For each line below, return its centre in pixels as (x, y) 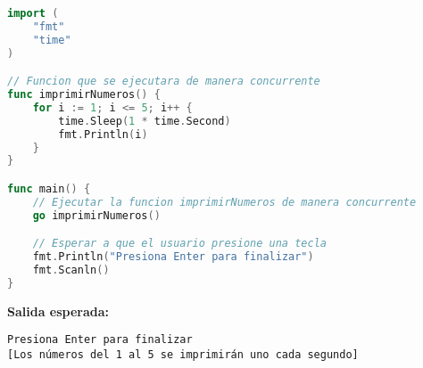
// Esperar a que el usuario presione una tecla (179, 244)
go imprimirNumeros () (96, 215)
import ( (33, 13)
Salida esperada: (58, 311)
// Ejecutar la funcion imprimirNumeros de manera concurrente (224, 202)
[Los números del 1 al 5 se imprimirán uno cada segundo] (183, 354)
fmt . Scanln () (71, 270)
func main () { (49, 188)
